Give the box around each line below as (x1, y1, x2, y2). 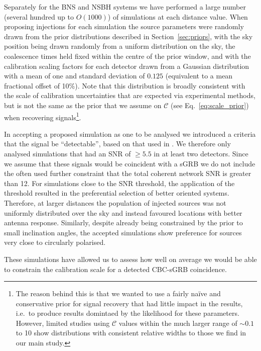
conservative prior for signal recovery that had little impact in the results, (16, 298, 243, 308)
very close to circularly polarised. (4, 237, 106, 247)
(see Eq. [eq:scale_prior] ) (170, 100, 249, 110)
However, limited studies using (16, 317, 110, 328)
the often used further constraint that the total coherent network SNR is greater (4, 168, 251, 179)
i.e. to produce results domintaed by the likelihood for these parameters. (16, 308, 239, 318)
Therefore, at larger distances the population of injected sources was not (4, 197, 226, 208)
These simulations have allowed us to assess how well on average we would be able (4, 253, 257, 264)
